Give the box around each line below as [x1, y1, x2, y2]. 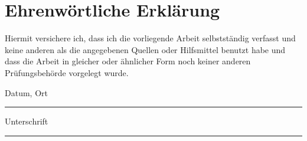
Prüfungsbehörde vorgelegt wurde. [5, 66, 129, 78]
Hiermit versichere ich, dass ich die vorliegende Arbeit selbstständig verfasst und [5, 32, 296, 44]
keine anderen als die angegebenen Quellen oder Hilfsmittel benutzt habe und [5, 43, 286, 55]
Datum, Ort [5, 86, 48, 99]
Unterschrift [5, 115, 48, 127]
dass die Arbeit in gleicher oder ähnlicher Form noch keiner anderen [5, 55, 251, 67]
